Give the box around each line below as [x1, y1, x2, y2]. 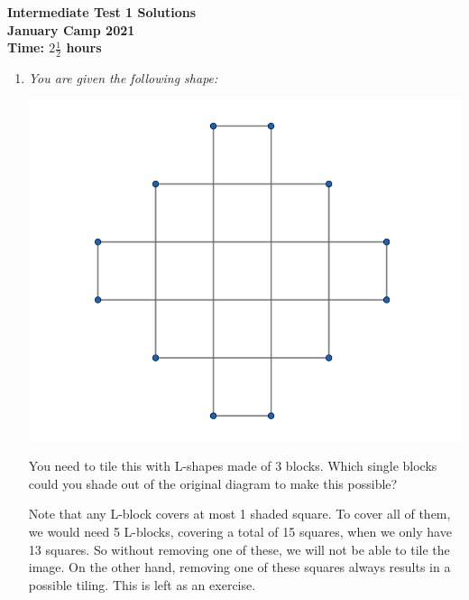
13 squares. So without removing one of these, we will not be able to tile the [28, 539, 450, 558]
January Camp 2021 [7, 20, 135, 39]
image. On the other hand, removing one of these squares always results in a [28, 558, 451, 577]
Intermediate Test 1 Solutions [7, 3, 197, 21]
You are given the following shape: [28, 69, 218, 88]
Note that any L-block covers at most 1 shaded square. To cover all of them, [28, 504, 451, 523]
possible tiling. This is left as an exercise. [28, 575, 256, 594]
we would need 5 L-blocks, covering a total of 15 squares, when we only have [28, 521, 452, 540]
